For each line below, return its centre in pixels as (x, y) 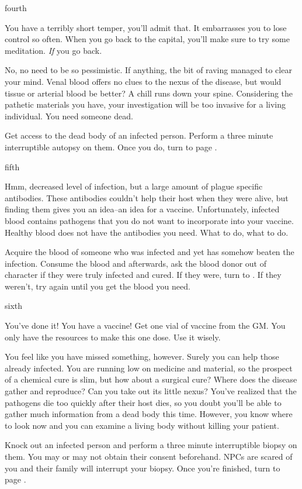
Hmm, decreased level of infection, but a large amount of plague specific (134, 186)
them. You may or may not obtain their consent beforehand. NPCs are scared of (149, 456)
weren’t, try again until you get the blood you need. (98, 286)
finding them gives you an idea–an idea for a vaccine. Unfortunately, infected (142, 209)
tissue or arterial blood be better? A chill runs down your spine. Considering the (149, 93)
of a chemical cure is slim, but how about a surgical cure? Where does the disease (151, 379)
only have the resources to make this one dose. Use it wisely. (113, 337)
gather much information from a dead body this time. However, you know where (149, 414)
